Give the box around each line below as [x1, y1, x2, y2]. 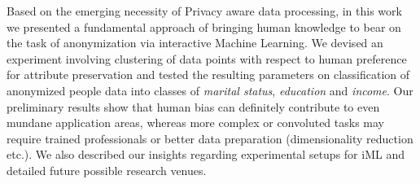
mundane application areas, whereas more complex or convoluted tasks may [7, 114, 384, 131]
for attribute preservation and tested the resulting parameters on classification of [7, 66, 410, 83]
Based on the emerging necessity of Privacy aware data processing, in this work [7, 2, 402, 19]
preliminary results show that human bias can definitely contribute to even [7, 98, 380, 115]
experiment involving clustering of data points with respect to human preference [7, 50, 407, 67]
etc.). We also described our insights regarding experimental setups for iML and [7, 146, 405, 163]
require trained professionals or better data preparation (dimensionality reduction [7, 129, 413, 147]
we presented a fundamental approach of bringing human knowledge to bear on [7, 18, 401, 35]
